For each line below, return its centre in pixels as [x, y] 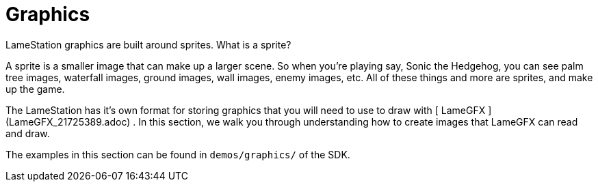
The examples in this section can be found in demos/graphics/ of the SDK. [178, 154]
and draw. [28, 133]
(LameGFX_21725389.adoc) [68, 121]
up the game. [35, 89]
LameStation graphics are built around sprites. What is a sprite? [148, 44]
